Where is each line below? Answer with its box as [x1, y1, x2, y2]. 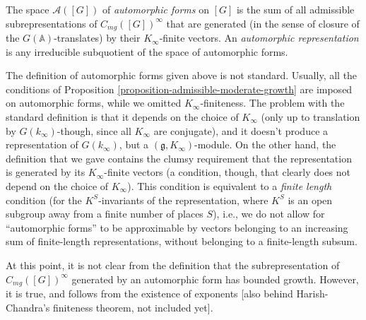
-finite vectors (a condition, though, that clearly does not [104, 165, 351, 179]
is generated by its [6, 165, 85, 179]
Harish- [296, 286, 329, 300]
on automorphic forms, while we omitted [6, 95, 182, 110]
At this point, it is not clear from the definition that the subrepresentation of [6, 257, 340, 272]
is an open [288, 192, 333, 207]
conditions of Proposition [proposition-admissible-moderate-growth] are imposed [6, 81, 353, 96]
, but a [119, 137, 149, 152]
